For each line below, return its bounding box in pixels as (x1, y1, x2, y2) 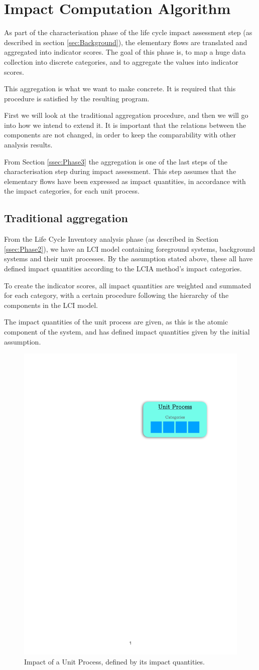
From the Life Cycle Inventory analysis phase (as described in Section (4, 234, 219, 244)
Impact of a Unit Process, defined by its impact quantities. (24, 656, 205, 666)
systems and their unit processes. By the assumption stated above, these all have (4, 253, 253, 264)
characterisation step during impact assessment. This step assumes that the (4, 166, 236, 177)
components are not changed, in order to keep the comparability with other (4, 129, 236, 140)
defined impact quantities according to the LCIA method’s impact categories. (4, 263, 242, 274)
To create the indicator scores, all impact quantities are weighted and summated (4, 280, 251, 290)
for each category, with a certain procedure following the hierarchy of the (4, 290, 229, 300)
